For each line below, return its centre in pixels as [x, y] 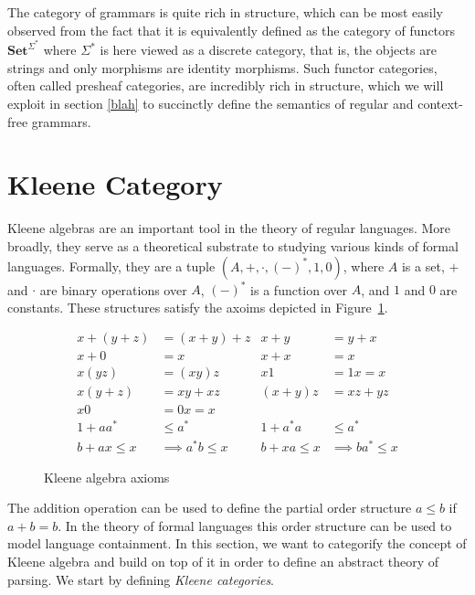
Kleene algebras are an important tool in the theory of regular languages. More [229, 228]
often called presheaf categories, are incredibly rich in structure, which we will [226, 85]
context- [440, 104]
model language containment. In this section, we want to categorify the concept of [237, 543]
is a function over [299, 289]
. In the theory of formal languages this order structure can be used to [255, 525]
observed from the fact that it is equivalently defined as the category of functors [232, 30]
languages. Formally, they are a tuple [111, 266]
